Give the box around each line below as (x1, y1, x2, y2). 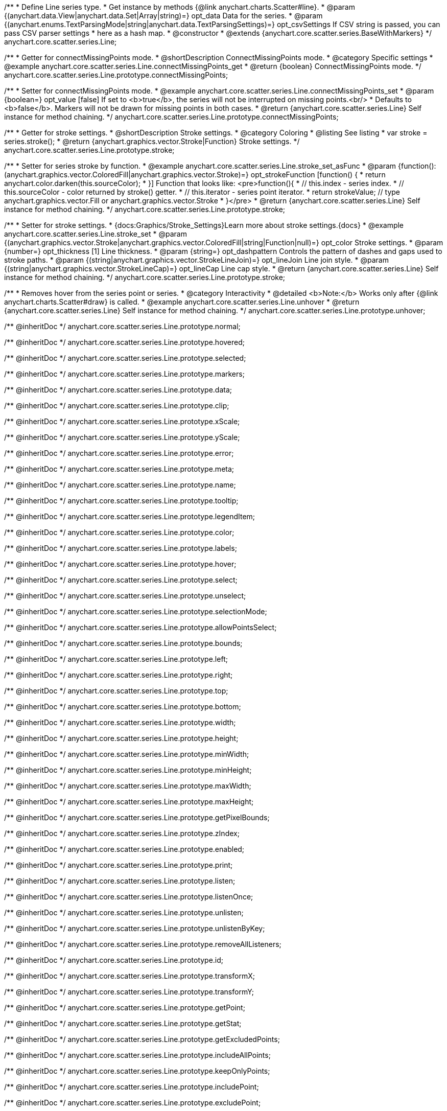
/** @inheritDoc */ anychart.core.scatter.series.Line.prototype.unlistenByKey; (4, 924, 265, 933)
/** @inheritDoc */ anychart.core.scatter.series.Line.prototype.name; (4, 480, 236, 489)
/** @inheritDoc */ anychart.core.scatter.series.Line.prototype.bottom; (4, 702, 241, 711)
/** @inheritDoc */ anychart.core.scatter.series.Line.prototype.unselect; (4, 591, 246, 600)
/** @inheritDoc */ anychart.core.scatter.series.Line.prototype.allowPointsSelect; (4, 623, 277, 632)
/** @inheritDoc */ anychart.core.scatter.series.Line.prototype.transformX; (4, 971, 255, 980)
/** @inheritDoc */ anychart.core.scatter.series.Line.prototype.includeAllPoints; (4, 1051, 271, 1059)
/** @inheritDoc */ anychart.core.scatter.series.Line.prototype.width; (4, 718, 236, 727)
